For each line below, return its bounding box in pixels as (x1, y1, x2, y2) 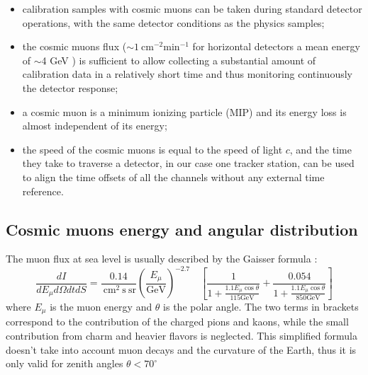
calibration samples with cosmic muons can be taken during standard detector (22, 1, 362, 16)
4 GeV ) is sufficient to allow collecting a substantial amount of (41, 52, 316, 67)
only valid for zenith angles (6, 356, 123, 371)
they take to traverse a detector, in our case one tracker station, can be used (22, 156, 355, 171)
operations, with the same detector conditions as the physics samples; (22, 15, 325, 30)
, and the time (289, 142, 352, 156)
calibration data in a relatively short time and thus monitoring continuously (22, 67, 352, 81)
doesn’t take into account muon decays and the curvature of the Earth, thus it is (6, 342, 357, 357)
